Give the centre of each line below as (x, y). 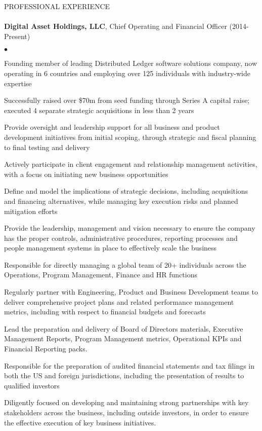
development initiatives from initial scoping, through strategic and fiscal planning (130, 137)
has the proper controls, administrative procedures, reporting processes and (121, 238)
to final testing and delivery (47, 147)
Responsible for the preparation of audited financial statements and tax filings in (129, 365)
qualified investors (32, 385)
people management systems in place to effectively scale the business (111, 248)
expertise (18, 83)
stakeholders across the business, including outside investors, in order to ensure (126, 412)
